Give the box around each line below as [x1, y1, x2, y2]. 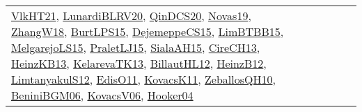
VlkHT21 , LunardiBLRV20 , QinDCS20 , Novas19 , [11, 8, 251, 24]
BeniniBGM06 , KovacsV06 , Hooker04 [11, 87, 194, 103]
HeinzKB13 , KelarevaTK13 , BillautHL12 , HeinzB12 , [11, 55, 267, 71]
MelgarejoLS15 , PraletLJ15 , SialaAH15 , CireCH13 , [11, 39, 260, 55]
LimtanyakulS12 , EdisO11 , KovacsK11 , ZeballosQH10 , [11, 71, 276, 87]
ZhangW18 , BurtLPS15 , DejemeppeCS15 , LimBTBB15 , [11, 24, 284, 39]
